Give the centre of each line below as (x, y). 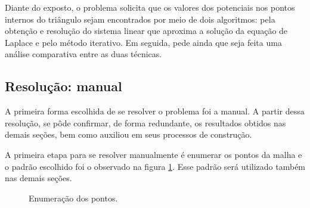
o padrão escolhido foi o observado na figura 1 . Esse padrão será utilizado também (155, 166)
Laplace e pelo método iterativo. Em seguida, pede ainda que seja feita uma (143, 42)
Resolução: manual (63, 86)
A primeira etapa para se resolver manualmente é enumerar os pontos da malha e (154, 154)
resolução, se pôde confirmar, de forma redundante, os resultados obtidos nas (145, 122)
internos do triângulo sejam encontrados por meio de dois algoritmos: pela (140, 19)
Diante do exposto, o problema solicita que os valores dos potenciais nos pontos (150, 7)
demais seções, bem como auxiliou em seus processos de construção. (128, 134)
